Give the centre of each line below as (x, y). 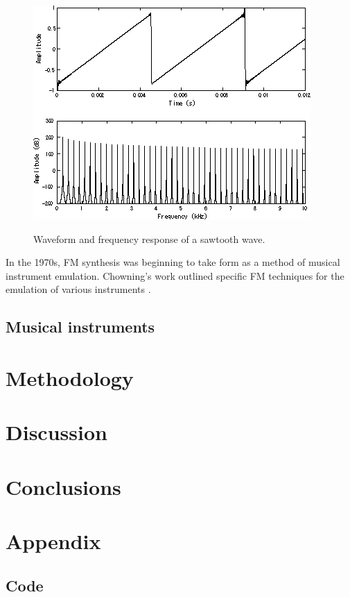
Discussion (56, 432)
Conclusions (63, 486)
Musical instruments (80, 327)
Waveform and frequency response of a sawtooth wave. (149, 238)
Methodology (70, 377)
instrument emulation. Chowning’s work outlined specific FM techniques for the (175, 275)
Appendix (53, 541)
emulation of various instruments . (78, 289)
